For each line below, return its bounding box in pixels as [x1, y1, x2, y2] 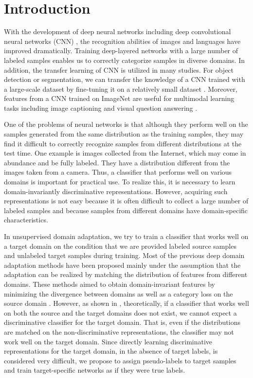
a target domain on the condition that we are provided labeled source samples [4, 240, 236, 251]
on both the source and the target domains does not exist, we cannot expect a [4, 307, 237, 318]
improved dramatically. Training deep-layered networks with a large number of [4, 45, 238, 56]
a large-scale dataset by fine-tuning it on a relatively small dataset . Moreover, [4, 83, 237, 94]
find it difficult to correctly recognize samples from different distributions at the [4, 138, 242, 148]
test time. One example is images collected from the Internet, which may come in [4, 148, 246, 158]
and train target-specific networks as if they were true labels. [4, 365, 185, 375]
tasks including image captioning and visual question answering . [4, 102, 198, 113]
